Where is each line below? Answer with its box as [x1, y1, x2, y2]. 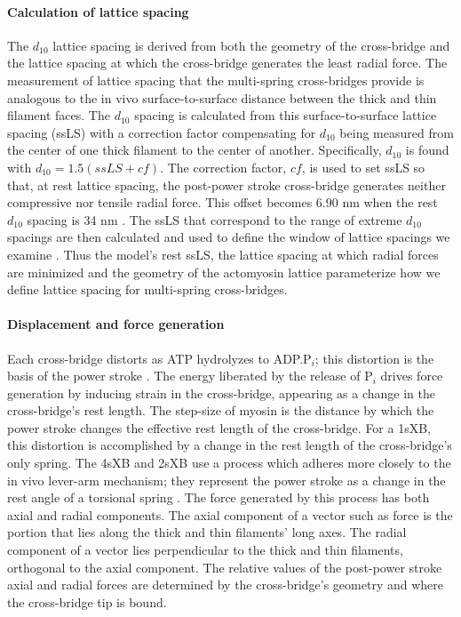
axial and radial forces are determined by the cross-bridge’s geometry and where [7, 575, 443, 594]
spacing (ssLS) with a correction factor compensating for [7, 123, 316, 141]
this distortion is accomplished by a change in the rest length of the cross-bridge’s [7, 436, 452, 454]
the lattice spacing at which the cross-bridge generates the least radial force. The [7, 53, 448, 72]
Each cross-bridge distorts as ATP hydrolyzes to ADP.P [7, 349, 312, 367]
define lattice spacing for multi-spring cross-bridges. [7, 280, 288, 299]
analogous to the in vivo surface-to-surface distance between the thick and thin [7, 88, 437, 107]
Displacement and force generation [7, 315, 225, 333]
